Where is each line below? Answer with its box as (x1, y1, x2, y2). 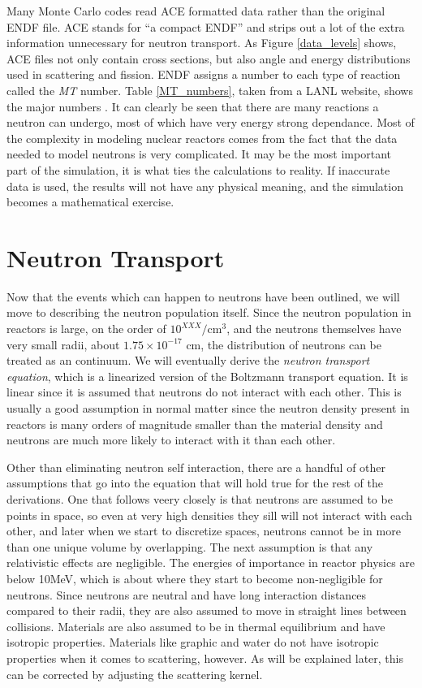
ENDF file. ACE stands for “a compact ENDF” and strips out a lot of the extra (6, 18, 405, 35)
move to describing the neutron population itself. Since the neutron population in (6, 304, 411, 321)
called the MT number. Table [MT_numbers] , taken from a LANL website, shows (6, 81, 413, 98)
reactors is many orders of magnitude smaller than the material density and (6, 415, 383, 432)
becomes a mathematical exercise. (6, 193, 174, 210)
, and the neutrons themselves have (226, 320, 402, 337)
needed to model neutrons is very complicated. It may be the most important (6, 145, 391, 162)
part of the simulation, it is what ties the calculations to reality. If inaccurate (6, 161, 390, 178)
